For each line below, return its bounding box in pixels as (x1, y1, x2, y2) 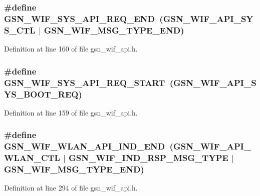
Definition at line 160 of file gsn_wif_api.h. (4, 43, 138, 54)
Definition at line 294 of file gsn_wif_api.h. (4, 182, 138, 193)
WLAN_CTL (4, 151, 60, 164)
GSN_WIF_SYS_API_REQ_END (4, 12, 155, 24)
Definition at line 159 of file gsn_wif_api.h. (4, 107, 138, 117)
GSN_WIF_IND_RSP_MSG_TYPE (69, 151, 228, 164)
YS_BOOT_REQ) (4, 87, 82, 100)
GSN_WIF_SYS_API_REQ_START (4, 76, 165, 88)
